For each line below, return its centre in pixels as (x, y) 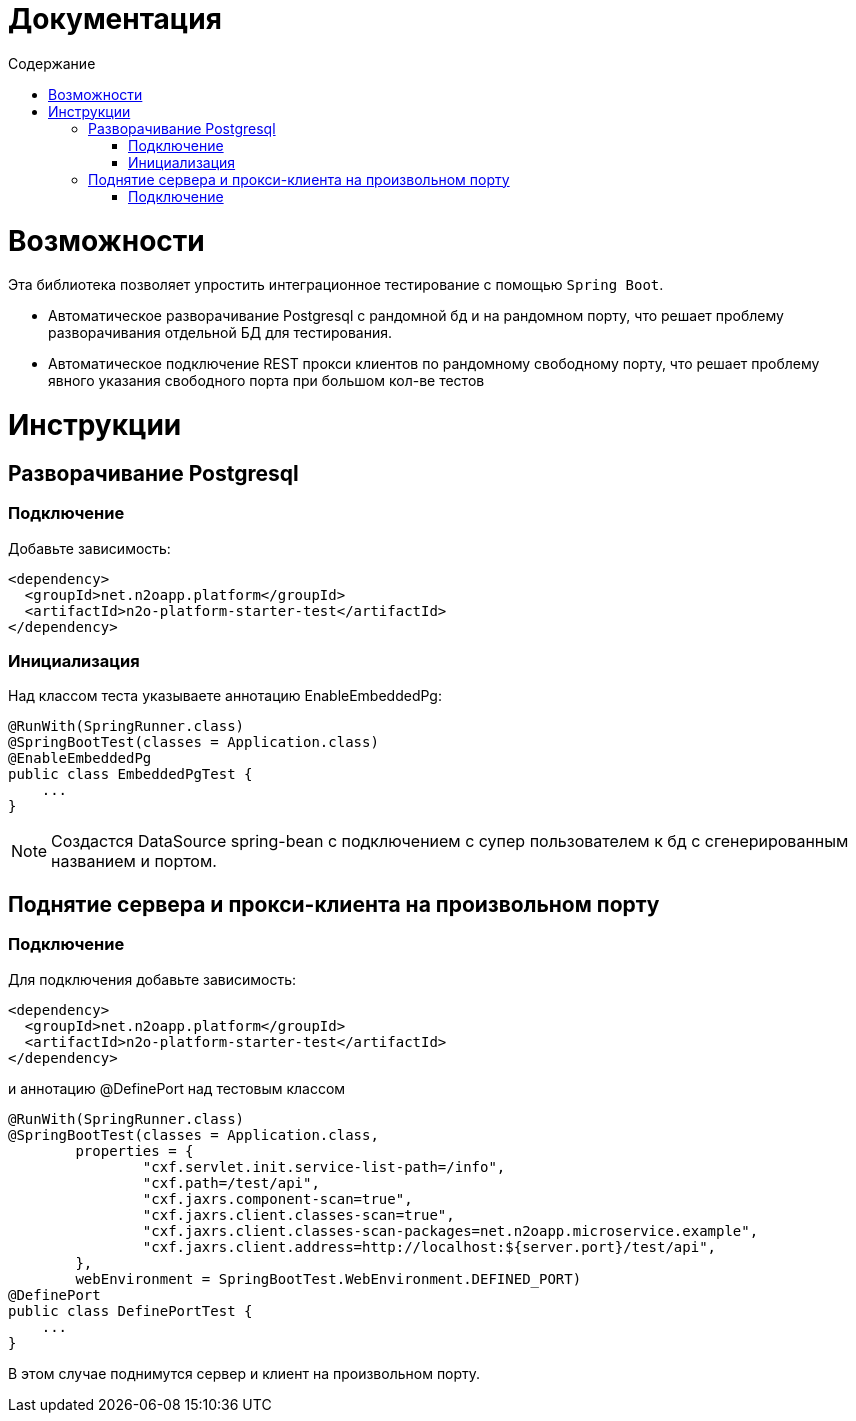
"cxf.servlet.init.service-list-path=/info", (324, 1166)
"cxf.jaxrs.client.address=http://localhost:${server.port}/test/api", (429, 1246)
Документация (115, 19)
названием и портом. (134, 861)
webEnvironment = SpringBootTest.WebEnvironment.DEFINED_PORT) (328, 1278)
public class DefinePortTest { (130, 1310)
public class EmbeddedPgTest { (130, 774)
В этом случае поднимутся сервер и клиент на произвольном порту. (244, 1373)
